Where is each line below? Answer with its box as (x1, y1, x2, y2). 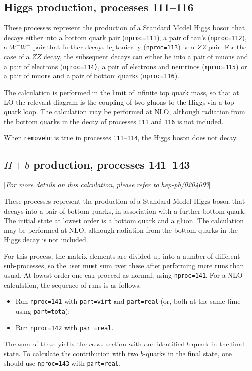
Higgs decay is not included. (4, 234, 88, 245)
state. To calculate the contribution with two (4, 348, 138, 358)
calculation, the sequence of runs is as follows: (4, 279, 141, 290)
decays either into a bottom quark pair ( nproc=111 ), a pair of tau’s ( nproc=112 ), (4, 32, 247, 42)
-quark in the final (189, 339, 244, 349)
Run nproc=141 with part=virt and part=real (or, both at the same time (15, 296, 241, 306)
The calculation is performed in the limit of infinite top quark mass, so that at (4, 87, 239, 98)
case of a (4, 51, 30, 62)
